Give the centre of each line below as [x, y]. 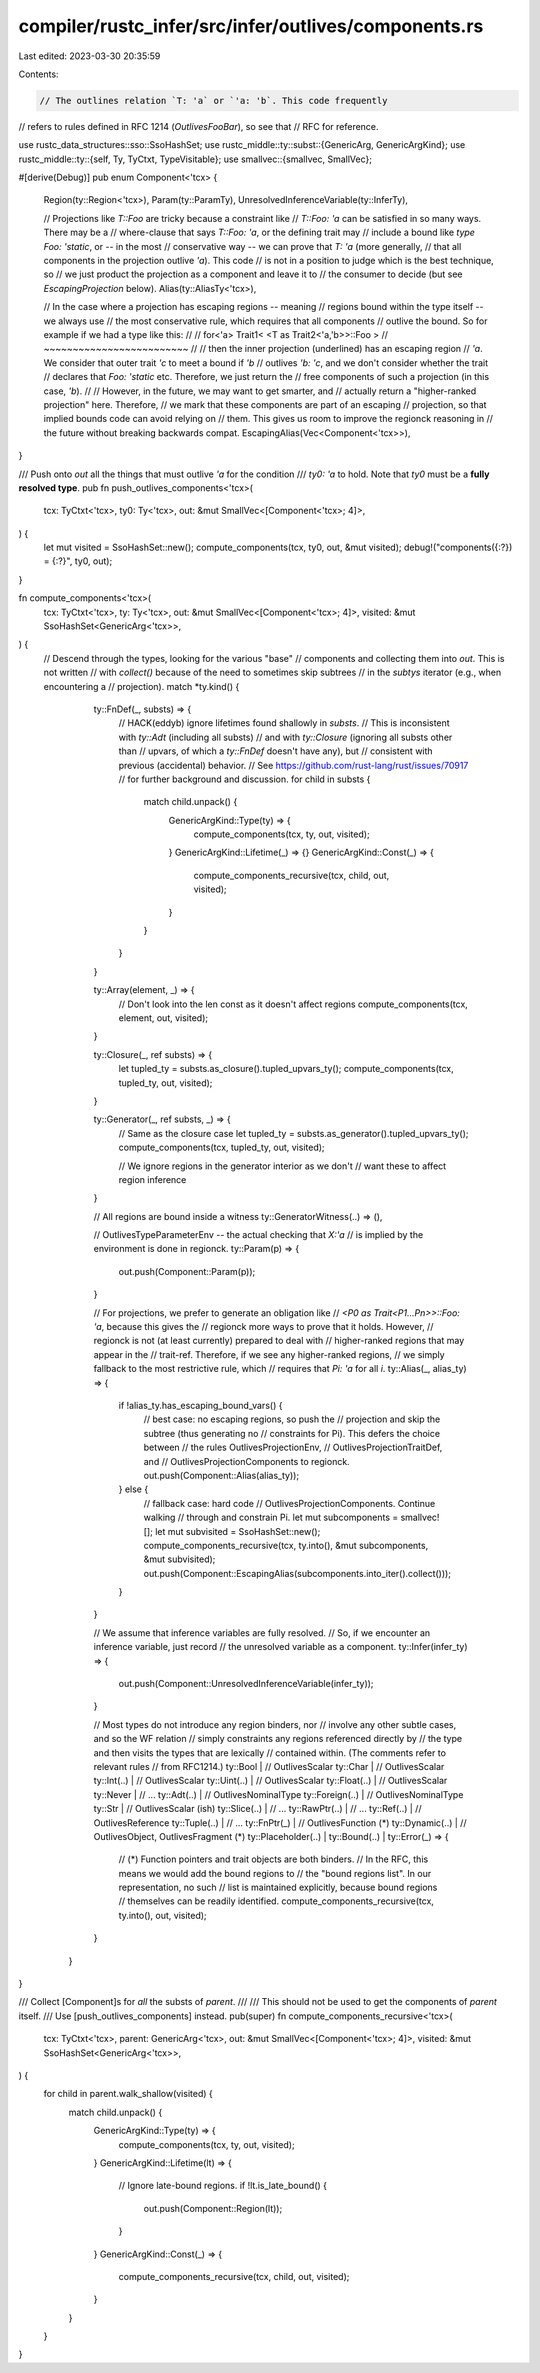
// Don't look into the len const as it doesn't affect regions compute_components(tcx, [293, 1004]
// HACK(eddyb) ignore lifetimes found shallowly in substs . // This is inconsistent [284, 723]
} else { [133, 1489]
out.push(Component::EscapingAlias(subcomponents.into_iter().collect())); [297, 1573]
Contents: [38, 74]
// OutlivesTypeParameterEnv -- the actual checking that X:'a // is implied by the [258, 1235]
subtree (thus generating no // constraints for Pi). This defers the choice [291, 1433]
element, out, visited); [163, 1018]
